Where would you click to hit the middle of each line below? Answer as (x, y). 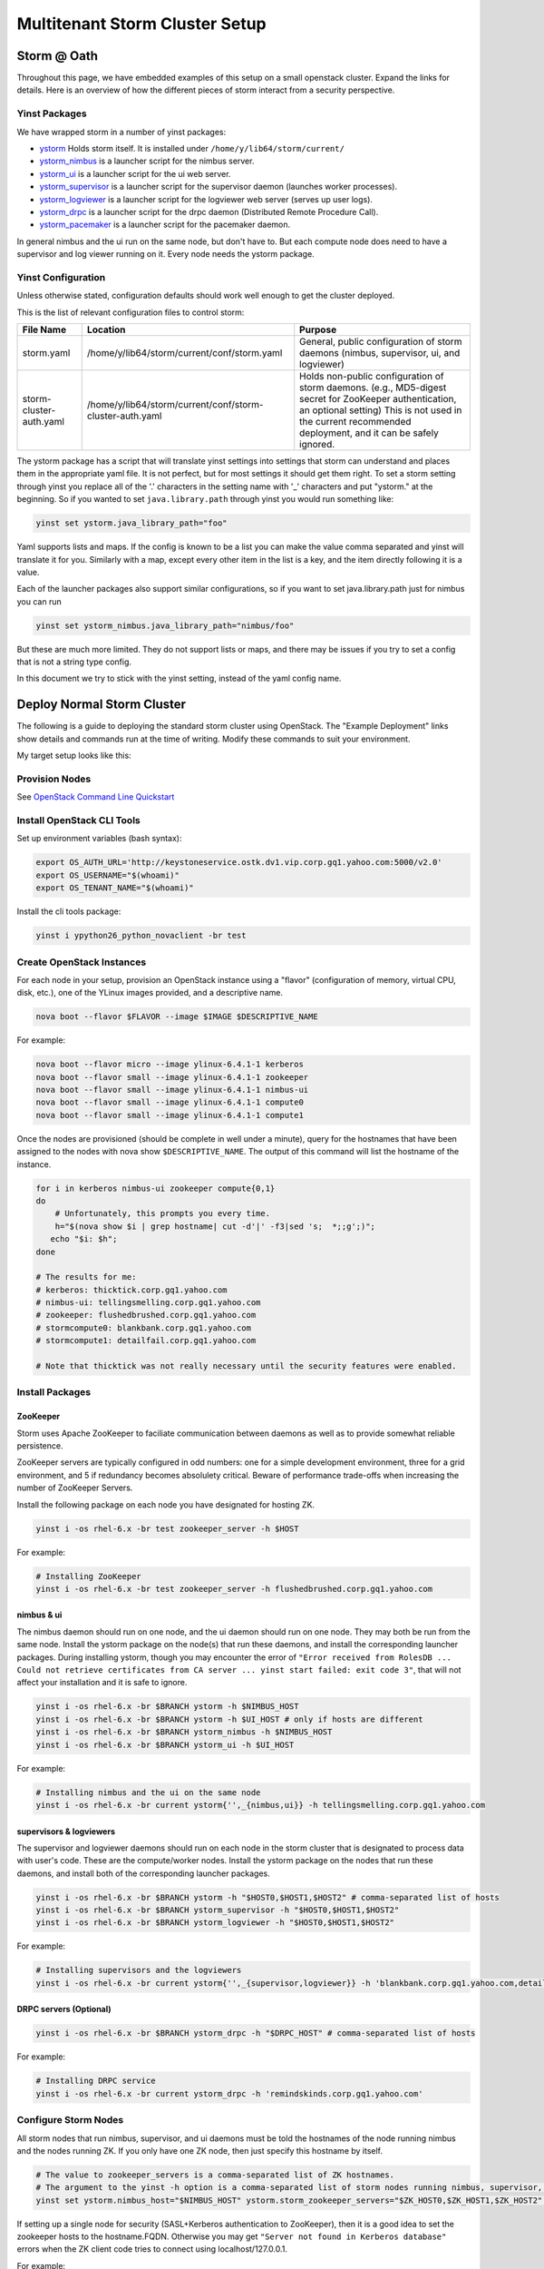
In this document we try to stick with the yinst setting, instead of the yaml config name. (179, 678)
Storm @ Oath (58, 56)
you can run (39, 601)
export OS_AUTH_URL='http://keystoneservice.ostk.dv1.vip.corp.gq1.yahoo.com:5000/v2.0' (239, 863)
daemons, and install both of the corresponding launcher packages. (144, 1873)
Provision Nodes (54, 779)
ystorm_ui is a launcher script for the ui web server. (135, 173)
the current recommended (355, 422)
